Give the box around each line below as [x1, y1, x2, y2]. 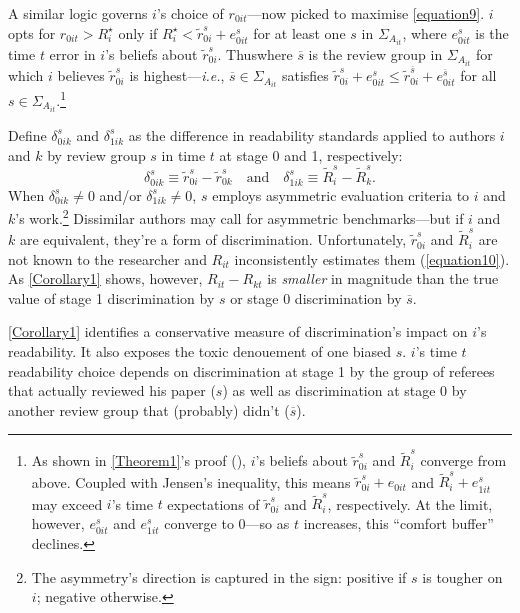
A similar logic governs [8, 3, 148, 23]
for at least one [253, 22, 346, 43]
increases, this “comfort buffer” [303, 512, 494, 533]
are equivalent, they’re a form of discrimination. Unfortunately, [19, 229, 407, 250]
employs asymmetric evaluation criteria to [212, 184, 470, 205]
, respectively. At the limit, [327, 493, 493, 514]
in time [161, 144, 206, 165]
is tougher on [422, 566, 503, 587]
